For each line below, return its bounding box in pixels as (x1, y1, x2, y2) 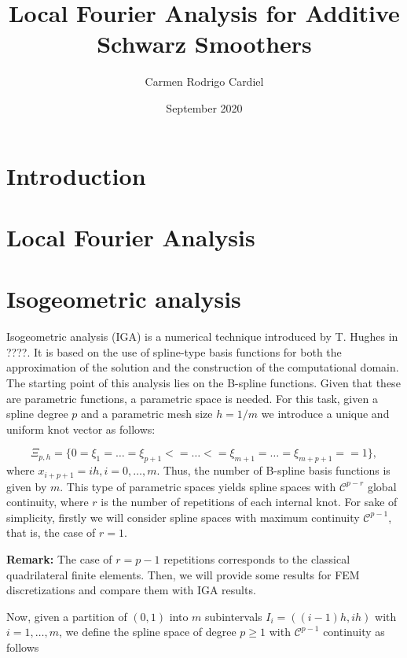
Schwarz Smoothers (97, 28, 312, 60)
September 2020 (166, 99, 243, 116)
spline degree (6, 405, 68, 422)
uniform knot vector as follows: (6, 420, 156, 437)
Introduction (6, 159, 146, 191)
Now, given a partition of (6, 608, 127, 624)
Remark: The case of (6, 550, 112, 567)
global (367, 478, 397, 494)
